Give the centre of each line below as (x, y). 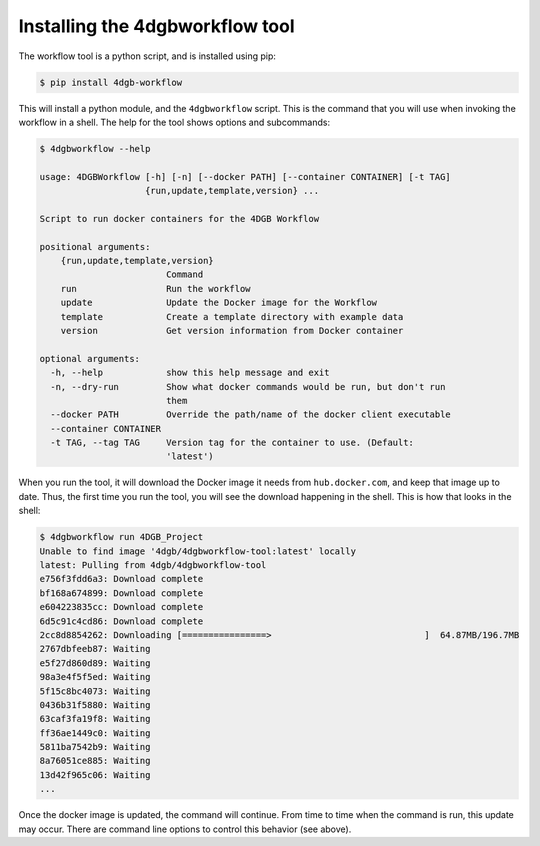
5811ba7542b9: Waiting (95, 747)
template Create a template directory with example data (232, 316)
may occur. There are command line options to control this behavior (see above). (185, 829)
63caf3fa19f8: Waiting (95, 719)
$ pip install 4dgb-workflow (111, 82)
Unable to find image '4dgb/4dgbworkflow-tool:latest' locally (198, 551)
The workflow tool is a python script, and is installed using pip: (147, 56)
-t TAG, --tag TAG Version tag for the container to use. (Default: (232, 443)
